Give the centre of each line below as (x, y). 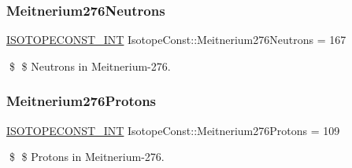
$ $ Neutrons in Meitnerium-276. (90, 66)
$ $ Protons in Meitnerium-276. (87, 157)
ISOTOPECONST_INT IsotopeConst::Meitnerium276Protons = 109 (173, 130)
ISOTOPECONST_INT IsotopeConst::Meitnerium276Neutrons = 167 (176, 40)
